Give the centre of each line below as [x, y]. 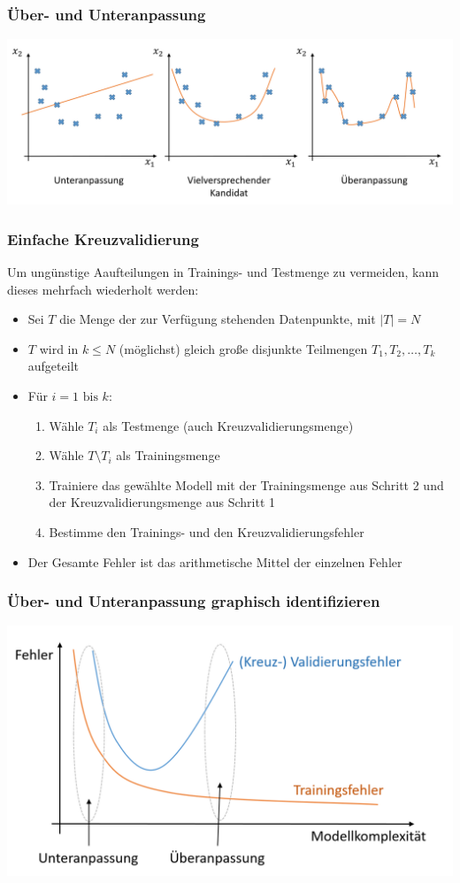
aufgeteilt [53, 366]
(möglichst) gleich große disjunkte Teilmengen [243, 348]
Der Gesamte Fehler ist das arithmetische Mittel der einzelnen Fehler [215, 561]
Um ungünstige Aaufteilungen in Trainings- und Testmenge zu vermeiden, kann [223, 272]
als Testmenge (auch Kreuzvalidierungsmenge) [228, 425]
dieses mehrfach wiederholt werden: [103, 289]
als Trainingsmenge [168, 455]
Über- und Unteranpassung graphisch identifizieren [194, 601]
